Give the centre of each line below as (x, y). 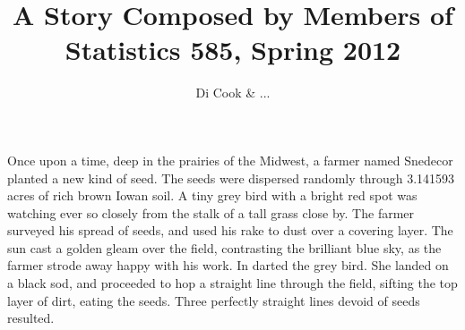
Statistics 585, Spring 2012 (233, 50)
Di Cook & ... (233, 93)
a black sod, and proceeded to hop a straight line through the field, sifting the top (232, 283)
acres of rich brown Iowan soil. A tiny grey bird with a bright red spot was (212, 195)
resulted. (31, 318)
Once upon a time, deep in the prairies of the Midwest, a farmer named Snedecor (230, 160)
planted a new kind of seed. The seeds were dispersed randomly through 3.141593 (231, 178)
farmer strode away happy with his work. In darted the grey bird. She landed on (228, 265)
